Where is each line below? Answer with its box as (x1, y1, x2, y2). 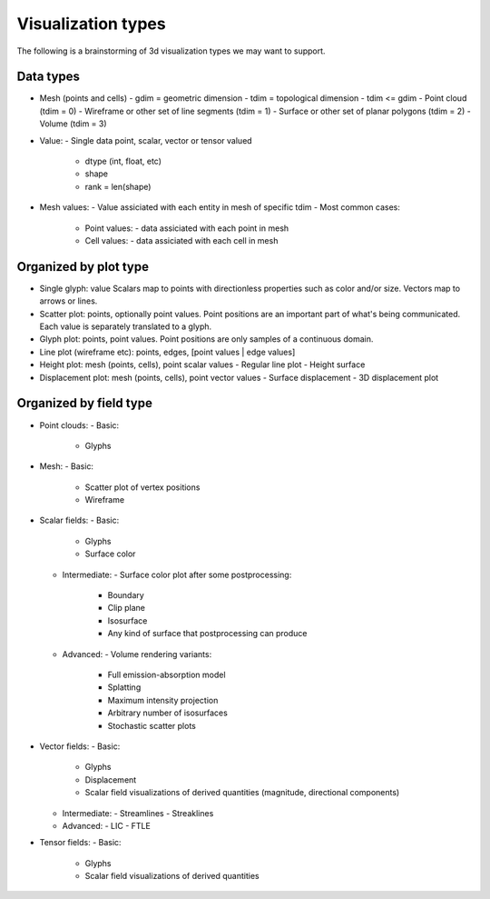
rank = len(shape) (84, 181, 152, 192)
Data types (16, 69, 81, 85)
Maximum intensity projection (107, 694, 219, 705)
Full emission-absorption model (107, 669, 226, 680)
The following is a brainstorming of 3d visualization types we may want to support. (16, 45, 326, 56)
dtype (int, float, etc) (84, 155, 162, 167)
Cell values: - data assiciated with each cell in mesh (84, 235, 279, 245)
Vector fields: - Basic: (39, 741, 121, 752)
